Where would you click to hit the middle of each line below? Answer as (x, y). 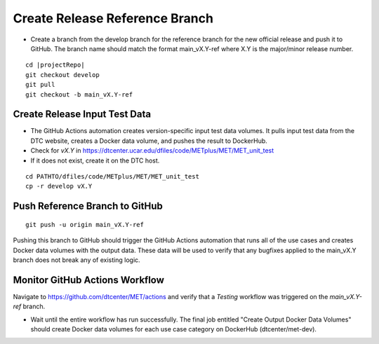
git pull (40, 85)
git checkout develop (62, 75)
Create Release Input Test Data (82, 115)
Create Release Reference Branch (113, 18)
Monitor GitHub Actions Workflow (89, 280)
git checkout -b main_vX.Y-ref (79, 94)
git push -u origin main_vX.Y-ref (85, 225)
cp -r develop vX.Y (59, 186)
